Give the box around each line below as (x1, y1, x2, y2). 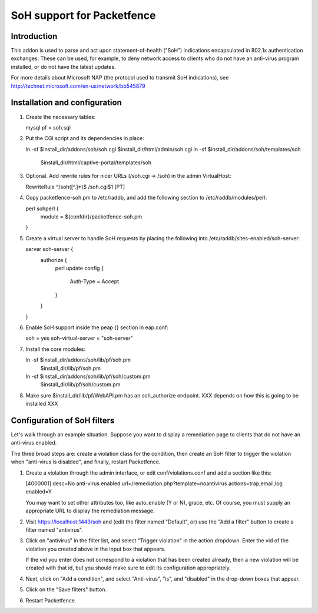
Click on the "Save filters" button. (25, 586, 107, 593)
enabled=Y (25, 488, 52, 495)
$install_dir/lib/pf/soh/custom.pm (40, 381, 121, 388)
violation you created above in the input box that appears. (25, 545, 166, 552)
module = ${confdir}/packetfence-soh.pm (40, 213, 143, 220)
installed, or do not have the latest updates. (11, 63, 116, 70)
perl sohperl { (25, 205, 59, 212)
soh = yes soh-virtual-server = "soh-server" (25, 334, 133, 342)
